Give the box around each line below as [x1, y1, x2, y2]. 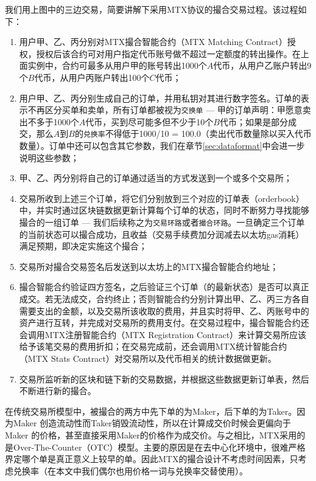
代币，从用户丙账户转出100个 [34, 71, 150, 83]
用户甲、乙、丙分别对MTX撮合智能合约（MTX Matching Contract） [19, 35, 287, 48]
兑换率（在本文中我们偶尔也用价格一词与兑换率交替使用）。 [13, 464, 248, 477]
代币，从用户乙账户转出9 [213, 59, 312, 72]
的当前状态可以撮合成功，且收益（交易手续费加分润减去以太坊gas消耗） [19, 227, 304, 240]
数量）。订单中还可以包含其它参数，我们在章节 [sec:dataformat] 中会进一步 [19, 139, 305, 152]
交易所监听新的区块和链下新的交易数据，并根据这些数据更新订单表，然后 [19, 372, 309, 385]
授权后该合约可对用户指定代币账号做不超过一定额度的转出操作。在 [36, 47, 301, 60]
